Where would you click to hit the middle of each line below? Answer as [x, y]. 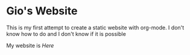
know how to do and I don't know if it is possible [66, 33]
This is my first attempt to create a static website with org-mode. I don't [95, 27]
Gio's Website [42, 11]
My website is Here [30, 45]
